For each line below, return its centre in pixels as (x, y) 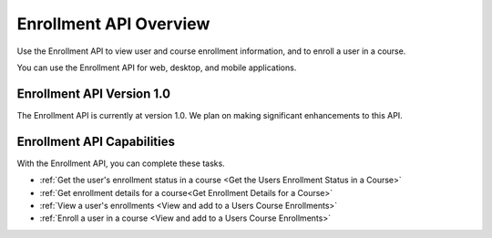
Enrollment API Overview (113, 24)
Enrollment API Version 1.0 (94, 93)
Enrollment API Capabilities (96, 141)
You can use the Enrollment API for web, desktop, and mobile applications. (157, 67)
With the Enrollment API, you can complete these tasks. (121, 163)
